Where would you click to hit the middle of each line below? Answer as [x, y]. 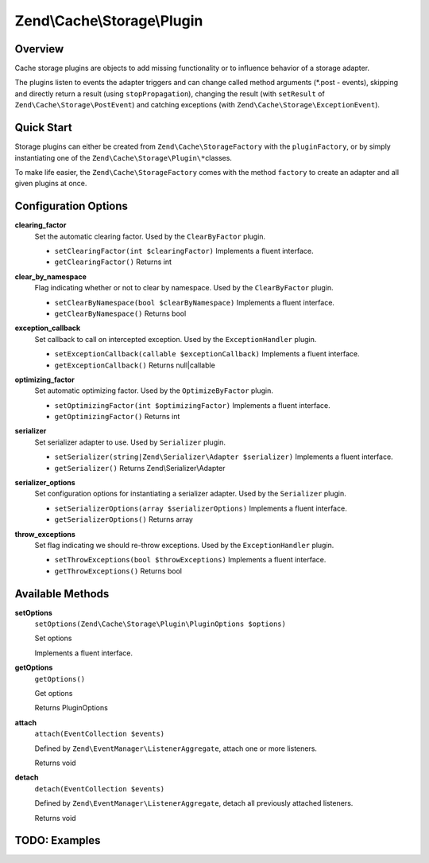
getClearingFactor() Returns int [113, 262]
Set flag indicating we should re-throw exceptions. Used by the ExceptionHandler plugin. [184, 545]
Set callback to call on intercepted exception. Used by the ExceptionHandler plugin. [176, 339]
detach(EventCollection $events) [100, 789]
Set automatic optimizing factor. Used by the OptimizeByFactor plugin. [154, 391]
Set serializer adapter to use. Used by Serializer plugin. [130, 442]
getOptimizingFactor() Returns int [117, 417]
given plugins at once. [51, 184]
